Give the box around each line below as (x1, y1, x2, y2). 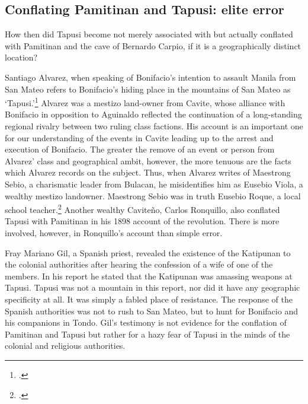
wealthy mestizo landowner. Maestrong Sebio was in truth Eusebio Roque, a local (5, 189, 301, 202)
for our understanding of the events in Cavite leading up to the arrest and (5, 131, 274, 144)
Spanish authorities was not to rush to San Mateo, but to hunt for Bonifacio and (5, 304, 298, 317)
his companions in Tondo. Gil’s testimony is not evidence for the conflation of (5, 316, 287, 329)
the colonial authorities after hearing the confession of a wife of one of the (5, 258, 273, 271)
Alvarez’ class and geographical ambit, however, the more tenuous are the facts (5, 154, 291, 167)
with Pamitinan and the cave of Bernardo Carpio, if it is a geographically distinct (5, 39, 301, 52)
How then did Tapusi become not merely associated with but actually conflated (5, 28, 293, 40)
